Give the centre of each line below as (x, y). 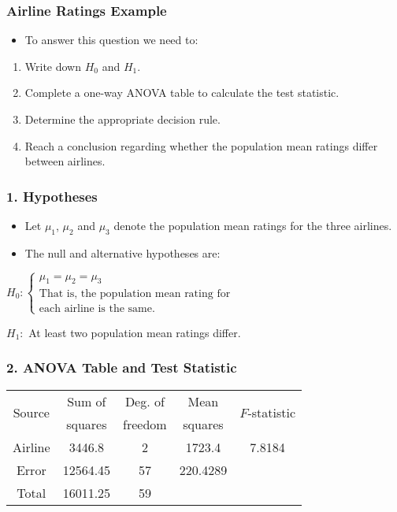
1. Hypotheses (52, 196)
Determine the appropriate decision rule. (122, 119)
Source (31, 413)
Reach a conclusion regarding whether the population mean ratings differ (201, 145)
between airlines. (65, 161)
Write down (53, 66)
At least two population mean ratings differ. (135, 332)
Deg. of (145, 401)
